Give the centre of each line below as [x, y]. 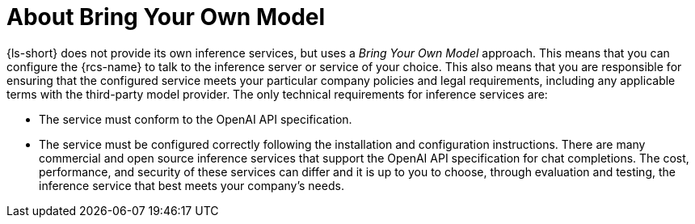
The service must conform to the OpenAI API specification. [196, 119]
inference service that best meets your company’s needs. [192, 185]
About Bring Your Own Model [166, 17]
